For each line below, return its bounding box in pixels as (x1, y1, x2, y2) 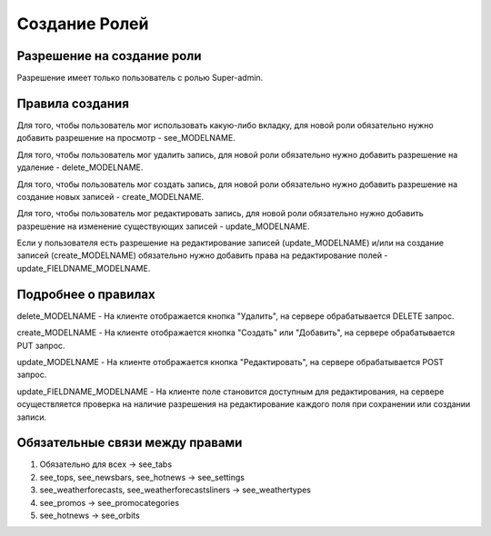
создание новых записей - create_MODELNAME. (16, 191, 205, 202)
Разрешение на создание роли (16, 48, 202, 64)
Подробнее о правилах (16, 286, 155, 302)
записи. (16, 412, 47, 422)
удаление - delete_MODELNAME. (16, 162, 144, 173)
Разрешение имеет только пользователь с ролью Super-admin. (16, 73, 264, 84)
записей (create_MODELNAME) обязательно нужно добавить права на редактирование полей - (16, 250, 388, 261)
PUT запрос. (16, 340, 65, 351)
